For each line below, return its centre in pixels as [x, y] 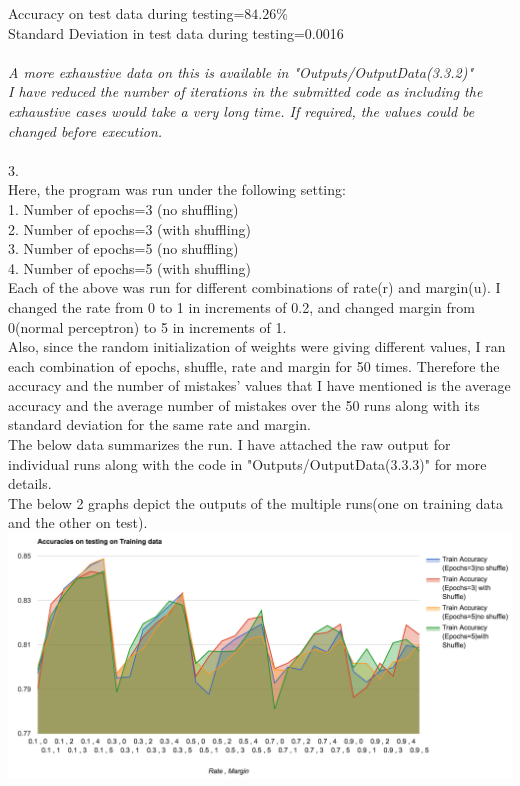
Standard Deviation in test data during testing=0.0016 [176, 32]
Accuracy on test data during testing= [126, 13]
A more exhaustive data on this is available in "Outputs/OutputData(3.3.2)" [241, 71]
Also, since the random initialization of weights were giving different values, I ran [257, 346]
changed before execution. [85, 130]
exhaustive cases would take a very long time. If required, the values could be [241, 110]
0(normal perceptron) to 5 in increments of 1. [147, 326]
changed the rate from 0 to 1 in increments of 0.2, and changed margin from [241, 306]
